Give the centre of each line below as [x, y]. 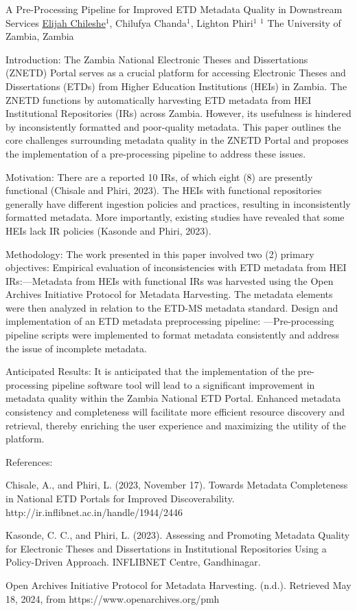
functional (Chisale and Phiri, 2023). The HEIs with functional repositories [164, 190]
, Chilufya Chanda [148, 22]
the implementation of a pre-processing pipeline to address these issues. [156, 153]
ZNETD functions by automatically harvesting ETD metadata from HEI [159, 99]
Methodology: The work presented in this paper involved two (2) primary [160, 254]
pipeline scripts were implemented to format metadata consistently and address [172, 335]
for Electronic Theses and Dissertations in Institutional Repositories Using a [166, 548]
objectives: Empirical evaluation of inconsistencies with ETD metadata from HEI [176, 267]
